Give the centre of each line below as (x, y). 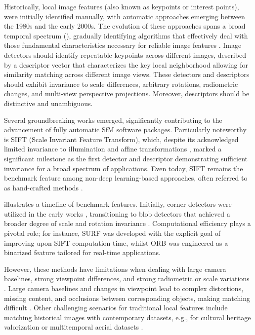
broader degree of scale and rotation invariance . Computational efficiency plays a (127, 223)
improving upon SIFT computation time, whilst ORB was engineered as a (116, 242)
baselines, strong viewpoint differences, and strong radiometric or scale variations (127, 279)
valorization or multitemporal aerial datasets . (74, 327)
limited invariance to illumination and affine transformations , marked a (113, 149)
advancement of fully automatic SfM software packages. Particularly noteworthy (125, 130)
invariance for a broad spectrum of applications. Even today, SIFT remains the (124, 168)
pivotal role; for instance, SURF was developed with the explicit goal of (112, 233)
